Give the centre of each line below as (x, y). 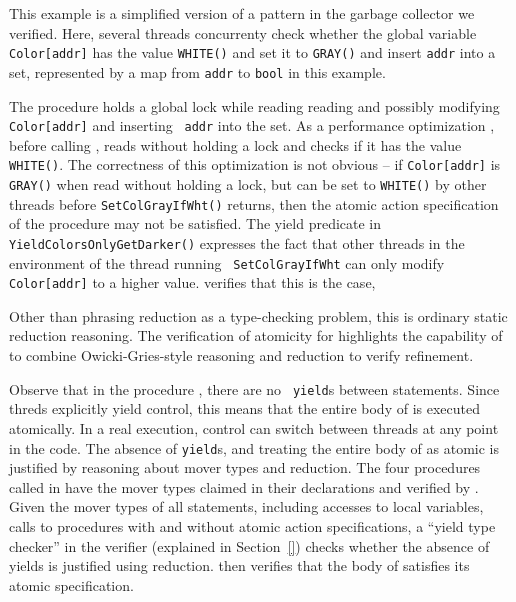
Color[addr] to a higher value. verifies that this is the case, (192, 282)
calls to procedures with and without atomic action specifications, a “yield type (252, 525)
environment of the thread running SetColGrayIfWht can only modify (227, 262)
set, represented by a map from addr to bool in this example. (197, 71)
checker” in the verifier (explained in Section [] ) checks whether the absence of (249, 545)
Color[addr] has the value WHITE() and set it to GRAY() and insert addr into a (252, 52)
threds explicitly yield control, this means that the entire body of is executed (244, 408)
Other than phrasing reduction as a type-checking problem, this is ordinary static (258, 315)
